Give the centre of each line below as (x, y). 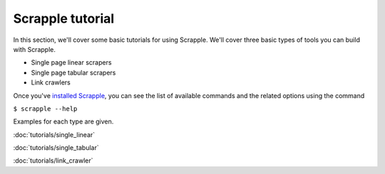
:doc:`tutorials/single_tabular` (56, 148)
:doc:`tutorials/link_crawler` (53, 161)
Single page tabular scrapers (73, 72)
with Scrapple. (35, 49)
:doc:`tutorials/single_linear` (54, 134)
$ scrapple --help (45, 109)
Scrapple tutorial (64, 18)
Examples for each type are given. (63, 121)
